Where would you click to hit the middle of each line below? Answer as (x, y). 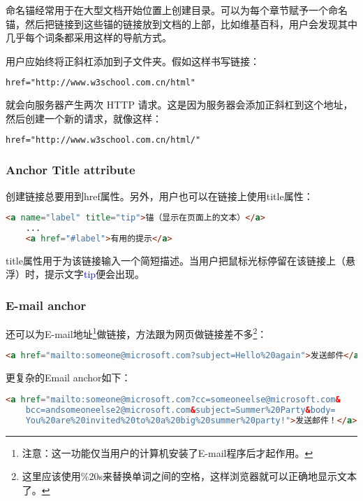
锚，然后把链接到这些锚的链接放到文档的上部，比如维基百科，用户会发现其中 (181, 23)
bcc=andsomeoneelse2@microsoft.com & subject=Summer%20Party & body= (180, 410)
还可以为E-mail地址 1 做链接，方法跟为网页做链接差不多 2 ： (136, 333)
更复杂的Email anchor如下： (68, 377)
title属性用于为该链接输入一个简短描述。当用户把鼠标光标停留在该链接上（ (176, 260)
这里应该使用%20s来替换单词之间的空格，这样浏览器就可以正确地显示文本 (189, 476)
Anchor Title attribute (71, 170)
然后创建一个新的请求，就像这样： (84, 118)
